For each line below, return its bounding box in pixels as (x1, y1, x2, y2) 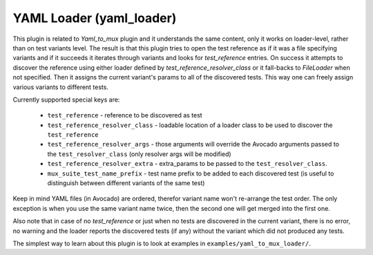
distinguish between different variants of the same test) (47, 179, 205, 187)
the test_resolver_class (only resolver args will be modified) (47, 149, 231, 158)
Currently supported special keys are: (12, 95, 120, 104)
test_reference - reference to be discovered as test (47, 111, 203, 120)
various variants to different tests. (12, 83, 108, 91)
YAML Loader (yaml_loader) (12, 10, 177, 26)
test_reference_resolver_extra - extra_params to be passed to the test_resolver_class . (47, 160, 327, 168)
